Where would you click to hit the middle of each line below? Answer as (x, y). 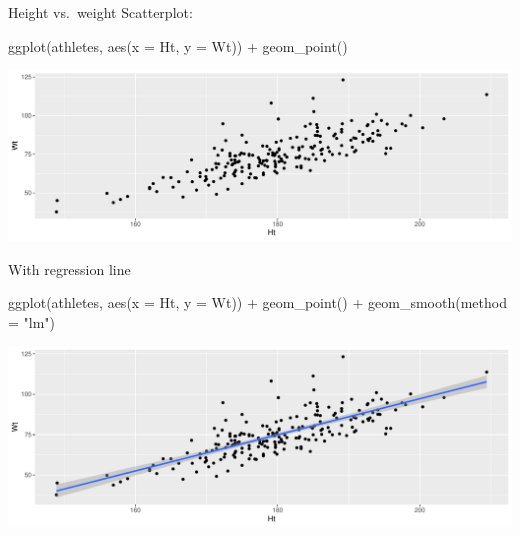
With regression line (69, 268)
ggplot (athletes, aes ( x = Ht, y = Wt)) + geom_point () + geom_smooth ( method (257, 302)
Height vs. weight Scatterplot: (100, 12)
